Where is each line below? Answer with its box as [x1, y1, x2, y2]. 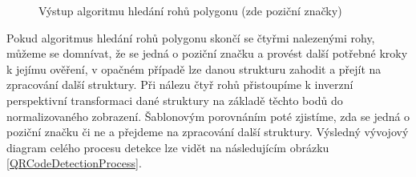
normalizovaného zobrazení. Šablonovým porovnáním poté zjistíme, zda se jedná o [6, 107, 410, 124]
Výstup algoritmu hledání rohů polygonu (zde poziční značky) [38, 2, 342, 18]
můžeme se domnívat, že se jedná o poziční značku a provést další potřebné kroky [6, 45, 408, 62]
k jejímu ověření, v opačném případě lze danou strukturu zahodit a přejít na [6, 60, 382, 77]
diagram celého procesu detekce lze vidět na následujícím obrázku [6, 139, 329, 155]
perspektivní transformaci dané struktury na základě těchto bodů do [6, 91, 343, 108]
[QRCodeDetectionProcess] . [6, 155, 142, 171]
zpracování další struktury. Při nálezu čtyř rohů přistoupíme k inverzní [6, 76, 353, 93]
